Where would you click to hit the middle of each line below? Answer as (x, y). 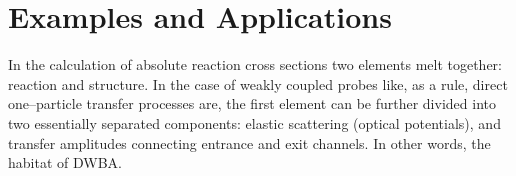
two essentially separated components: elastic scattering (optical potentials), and (254, 122)
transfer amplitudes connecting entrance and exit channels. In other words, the (249, 142)
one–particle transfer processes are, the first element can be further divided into (252, 103)
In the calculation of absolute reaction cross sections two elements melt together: (255, 64)
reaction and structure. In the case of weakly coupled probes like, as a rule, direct (258, 83)
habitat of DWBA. (65, 162)
